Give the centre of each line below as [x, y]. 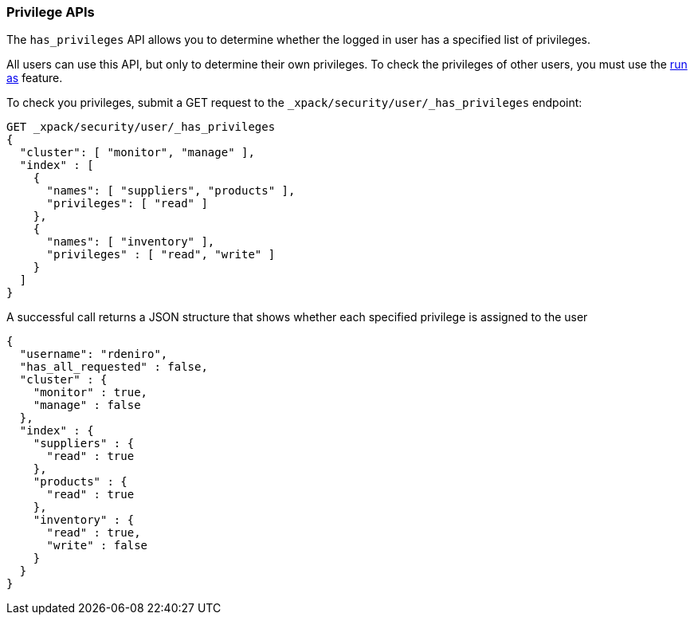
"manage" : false [87, 405]
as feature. [35, 78]
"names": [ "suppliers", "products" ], [171, 191]
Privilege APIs [51, 12]
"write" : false [97, 546]
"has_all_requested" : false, [114, 367]
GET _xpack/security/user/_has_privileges [141, 127]
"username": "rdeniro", [94, 354]
